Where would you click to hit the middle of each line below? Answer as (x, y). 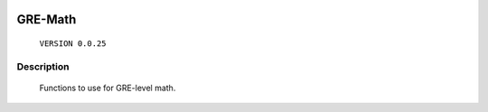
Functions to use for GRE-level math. (108, 88)
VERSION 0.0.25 (73, 44)
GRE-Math (47, 19)
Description (43, 66)
